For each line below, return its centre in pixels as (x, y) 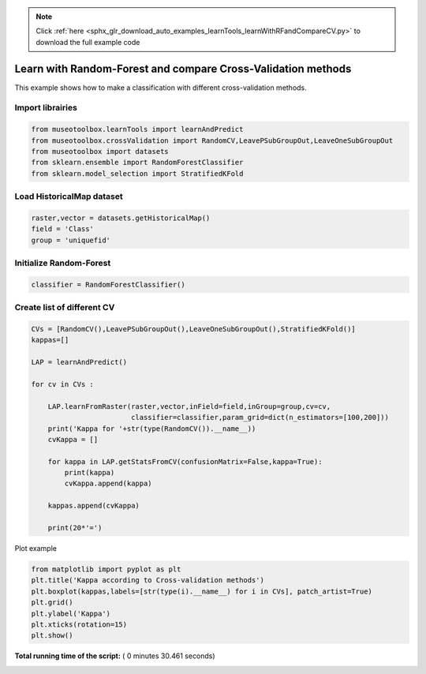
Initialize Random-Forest (63, 263)
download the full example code (88, 42)
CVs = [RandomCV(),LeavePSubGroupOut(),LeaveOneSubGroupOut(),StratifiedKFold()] (194, 329)
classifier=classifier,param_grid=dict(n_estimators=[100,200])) (260, 418)
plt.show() (52, 636)
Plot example (35, 549)
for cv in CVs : (63, 384)
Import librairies (46, 108)
